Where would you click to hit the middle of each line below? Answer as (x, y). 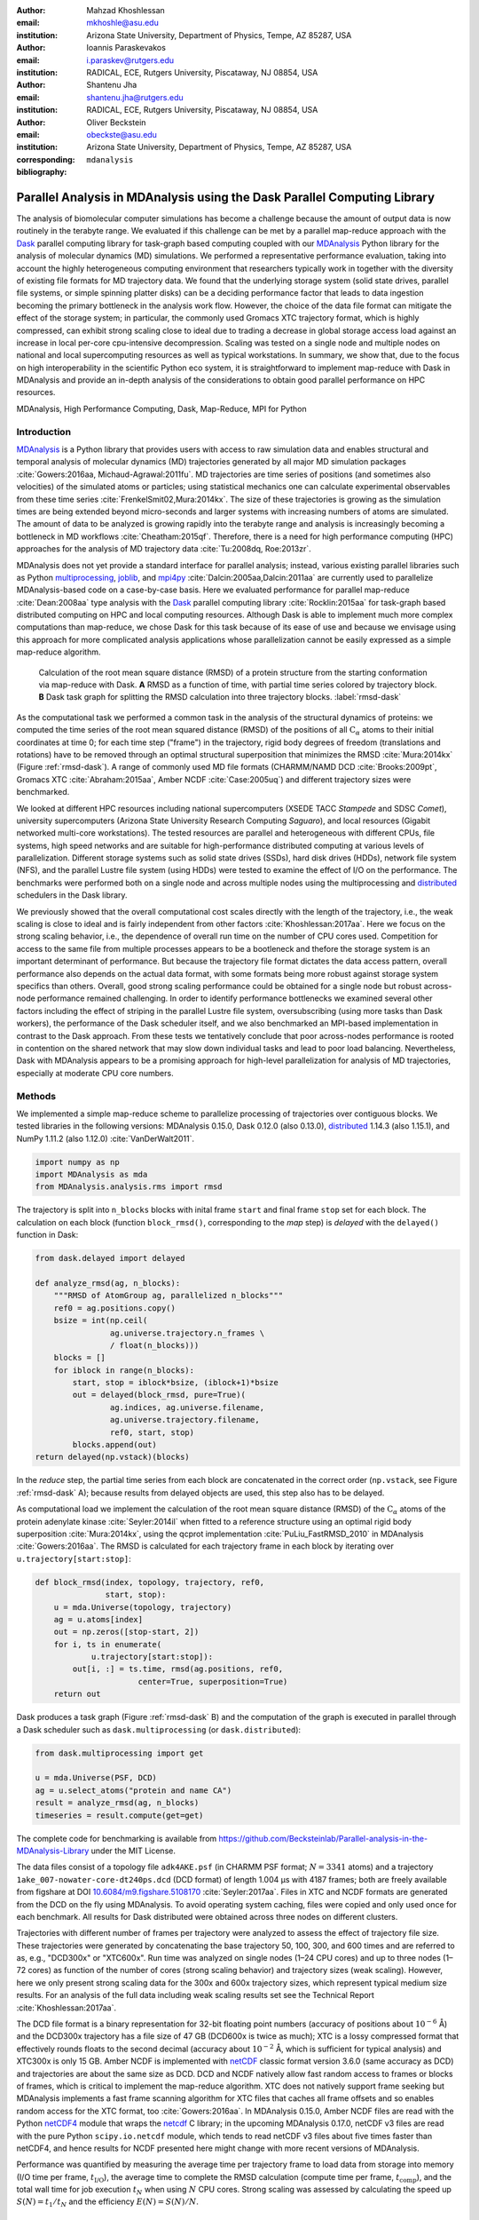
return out (77, 1694)
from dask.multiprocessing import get (119, 1753)
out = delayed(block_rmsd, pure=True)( (159, 1395)
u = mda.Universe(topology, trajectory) (143, 1607)
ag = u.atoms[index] (98, 1619)
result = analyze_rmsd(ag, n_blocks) (117, 1803)
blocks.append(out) (114, 1445)
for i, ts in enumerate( (108, 1644)
